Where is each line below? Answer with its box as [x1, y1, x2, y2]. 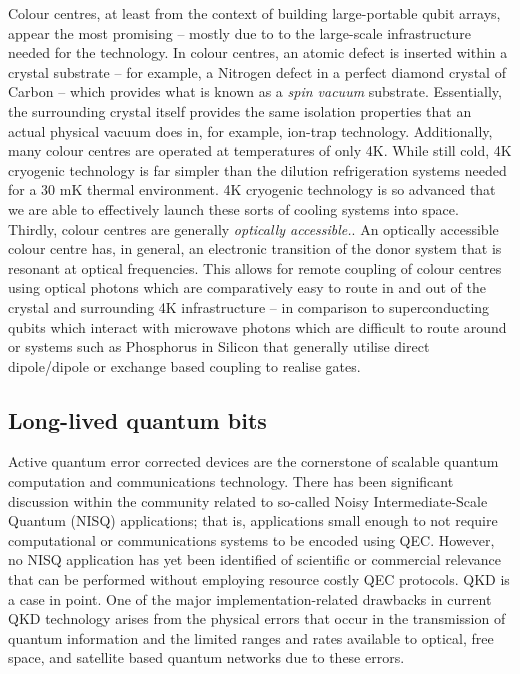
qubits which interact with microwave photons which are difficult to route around [8, 316, 507, 337]
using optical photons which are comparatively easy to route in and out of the [8, 277, 486, 298]
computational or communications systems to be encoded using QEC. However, [8, 529, 495, 550]
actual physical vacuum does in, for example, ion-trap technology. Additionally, [8, 120, 493, 141]
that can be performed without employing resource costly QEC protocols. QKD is [8, 569, 510, 590]
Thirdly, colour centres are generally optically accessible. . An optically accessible [8, 218, 499, 239]
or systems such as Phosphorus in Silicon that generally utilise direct [8, 336, 430, 357]
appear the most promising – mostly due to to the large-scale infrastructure [8, 22, 471, 43]
